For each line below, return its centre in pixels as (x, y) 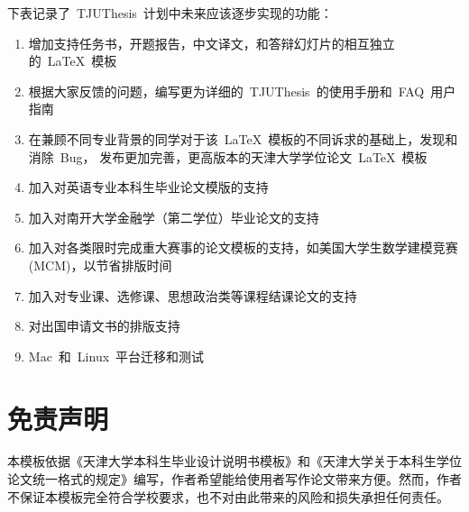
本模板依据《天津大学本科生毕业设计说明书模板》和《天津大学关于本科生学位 (234, 461)
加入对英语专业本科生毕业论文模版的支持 (148, 187)
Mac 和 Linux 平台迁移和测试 (116, 356)
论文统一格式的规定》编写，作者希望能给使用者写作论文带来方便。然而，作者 (234, 479)
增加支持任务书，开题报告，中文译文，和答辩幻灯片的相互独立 (212, 43)
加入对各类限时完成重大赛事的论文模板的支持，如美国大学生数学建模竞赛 (243, 247)
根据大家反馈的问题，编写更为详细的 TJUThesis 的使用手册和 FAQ (226, 91)
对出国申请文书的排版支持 (104, 326)
